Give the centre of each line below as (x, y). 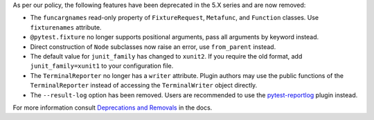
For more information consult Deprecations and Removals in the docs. (113, 108)
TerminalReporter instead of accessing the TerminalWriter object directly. (144, 86)
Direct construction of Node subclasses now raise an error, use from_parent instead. (153, 47)
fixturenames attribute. (66, 27)
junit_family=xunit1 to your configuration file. (102, 66)
